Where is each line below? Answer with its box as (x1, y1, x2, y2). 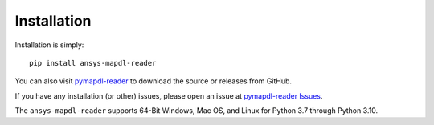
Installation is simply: (14, 40, 84, 50)
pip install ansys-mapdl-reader (29, 58, 157, 67)
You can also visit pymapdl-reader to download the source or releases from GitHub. (14, 76, 293, 86)
